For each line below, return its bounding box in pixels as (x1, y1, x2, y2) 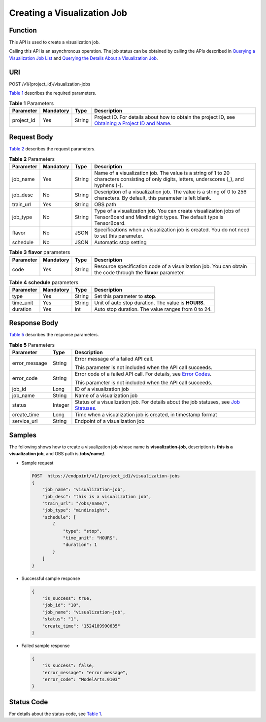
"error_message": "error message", (42, 670, 128, 675)
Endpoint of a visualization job (74, 418, 145, 425)
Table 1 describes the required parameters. (9, 90, 97, 96)
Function (9, 26, 37, 35)
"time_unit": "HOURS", (63, 535, 118, 541)
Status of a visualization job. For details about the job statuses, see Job (74, 398, 240, 405)
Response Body (9, 319, 59, 327)
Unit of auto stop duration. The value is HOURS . (94, 299, 205, 306)
